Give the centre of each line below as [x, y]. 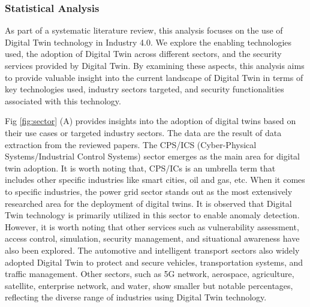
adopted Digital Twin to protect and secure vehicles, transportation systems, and [154, 262]
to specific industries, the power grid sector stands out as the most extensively [149, 191]
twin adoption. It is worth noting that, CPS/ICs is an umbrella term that [140, 168]
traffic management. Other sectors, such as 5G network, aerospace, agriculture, [150, 274]
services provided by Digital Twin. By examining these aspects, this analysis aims [155, 65]
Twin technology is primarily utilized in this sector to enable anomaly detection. [152, 215]
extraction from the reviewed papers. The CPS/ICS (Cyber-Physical [131, 144]
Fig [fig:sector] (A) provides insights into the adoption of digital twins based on [151, 121]
